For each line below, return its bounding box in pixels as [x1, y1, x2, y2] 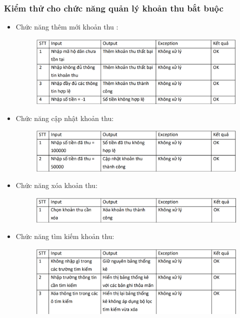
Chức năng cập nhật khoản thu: [15, 112, 114, 123]
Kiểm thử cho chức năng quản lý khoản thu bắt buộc [4, 1, 223, 14]
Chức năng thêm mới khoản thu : [15, 21, 118, 32]
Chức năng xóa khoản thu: [15, 180, 97, 190]
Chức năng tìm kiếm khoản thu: [15, 231, 114, 241]
